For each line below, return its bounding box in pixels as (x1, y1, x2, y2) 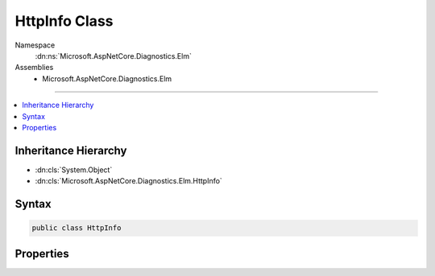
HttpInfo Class (14, 12, 114, 30)
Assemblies (14, 63, 54, 72)
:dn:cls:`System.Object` (35, 165, 113, 175)
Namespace (14, 40, 56, 50)
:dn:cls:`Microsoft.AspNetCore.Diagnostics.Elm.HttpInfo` (35, 176, 223, 186)
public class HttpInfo (31, 224, 122, 233)
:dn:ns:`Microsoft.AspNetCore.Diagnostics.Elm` (35, 51, 193, 60)
